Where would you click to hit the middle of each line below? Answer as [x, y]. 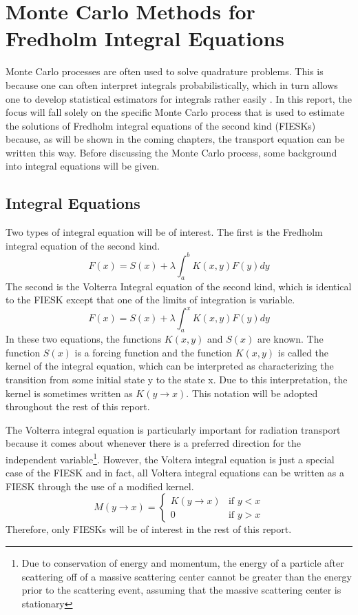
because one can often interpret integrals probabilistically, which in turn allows [172, 84]
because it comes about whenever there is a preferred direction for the [154, 443]
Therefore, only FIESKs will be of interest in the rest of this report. [149, 529]
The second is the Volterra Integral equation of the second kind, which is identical [179, 286]
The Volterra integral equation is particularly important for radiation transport [173, 429]
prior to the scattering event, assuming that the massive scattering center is [181, 590]
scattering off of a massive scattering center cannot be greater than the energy [187, 576]
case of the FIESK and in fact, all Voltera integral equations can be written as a [175, 473]
